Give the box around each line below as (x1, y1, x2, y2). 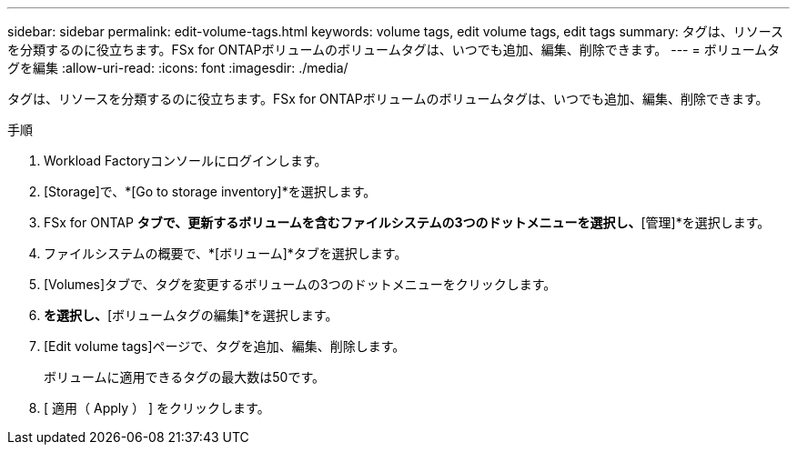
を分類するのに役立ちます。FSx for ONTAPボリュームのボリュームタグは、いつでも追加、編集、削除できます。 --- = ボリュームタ (7, 42, 781, 57)
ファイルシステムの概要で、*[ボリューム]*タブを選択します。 (44, 246, 408, 261)
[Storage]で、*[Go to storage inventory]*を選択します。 (44, 184, 377, 199)
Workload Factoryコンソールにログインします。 (44, 153, 328, 168)
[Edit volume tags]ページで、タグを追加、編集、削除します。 (44, 338, 406, 354)
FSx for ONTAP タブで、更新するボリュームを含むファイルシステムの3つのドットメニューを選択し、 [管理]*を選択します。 (44, 215, 771, 230)
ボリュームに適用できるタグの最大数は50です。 (44, 369, 326, 385)
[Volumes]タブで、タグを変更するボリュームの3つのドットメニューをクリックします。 (44, 276, 557, 292)
